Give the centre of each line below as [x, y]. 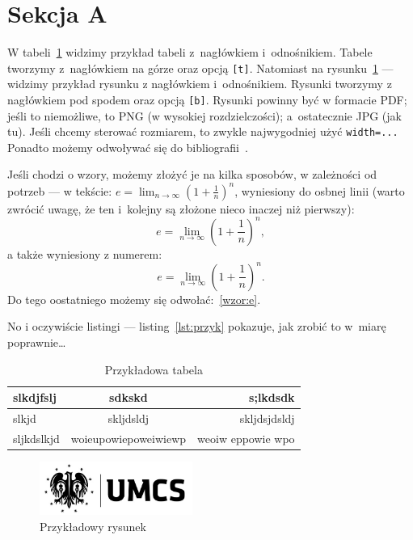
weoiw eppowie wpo [246, 438]
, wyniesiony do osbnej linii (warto [320, 190]
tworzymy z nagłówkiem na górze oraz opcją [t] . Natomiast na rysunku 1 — [200, 67]
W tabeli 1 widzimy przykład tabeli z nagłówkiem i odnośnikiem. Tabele [190, 52]
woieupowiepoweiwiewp [129, 438]
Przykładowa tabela [154, 369]
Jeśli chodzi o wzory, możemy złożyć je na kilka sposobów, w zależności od [192, 174]
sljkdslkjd [36, 438]
